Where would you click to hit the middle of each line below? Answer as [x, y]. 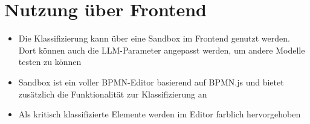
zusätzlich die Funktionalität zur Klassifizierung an [113, 94]
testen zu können [50, 62]
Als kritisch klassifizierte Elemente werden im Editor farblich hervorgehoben [160, 114]
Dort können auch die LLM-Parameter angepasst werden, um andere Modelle [162, 50]
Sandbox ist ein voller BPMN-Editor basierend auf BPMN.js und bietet [151, 82]
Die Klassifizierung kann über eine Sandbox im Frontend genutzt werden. [154, 38]
